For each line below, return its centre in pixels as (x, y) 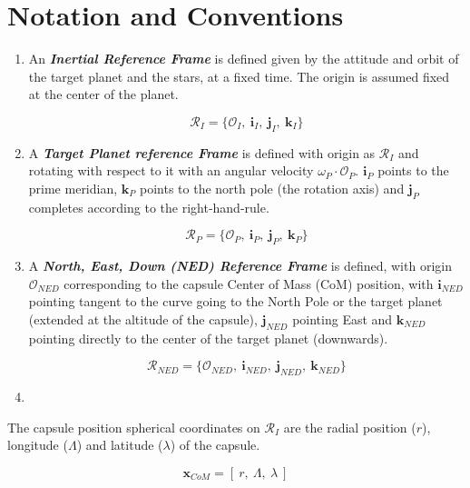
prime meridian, (73, 188)
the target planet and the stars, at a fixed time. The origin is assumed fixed (239, 76)
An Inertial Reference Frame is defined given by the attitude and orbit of (244, 59)
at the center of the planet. (103, 94)
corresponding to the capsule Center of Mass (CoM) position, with (249, 283)
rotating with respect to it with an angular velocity (171, 170)
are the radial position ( (350, 427)
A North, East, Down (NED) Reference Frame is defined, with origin (240, 266)
